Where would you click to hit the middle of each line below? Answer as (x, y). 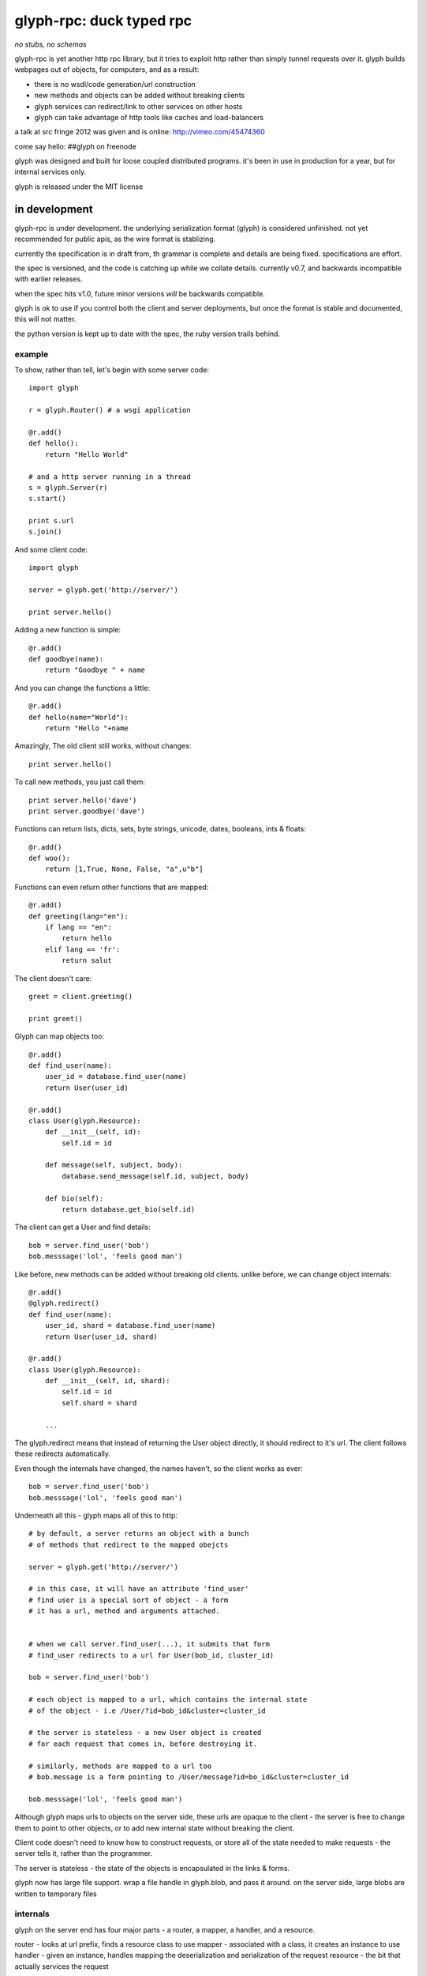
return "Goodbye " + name (95, 670)
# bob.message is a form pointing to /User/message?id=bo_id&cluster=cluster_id (189, 1777)
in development (54, 209)
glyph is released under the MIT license (79, 187)
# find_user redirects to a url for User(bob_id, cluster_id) (151, 1655)
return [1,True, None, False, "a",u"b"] (124, 869)
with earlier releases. (49, 279)
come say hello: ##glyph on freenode (76, 146)
